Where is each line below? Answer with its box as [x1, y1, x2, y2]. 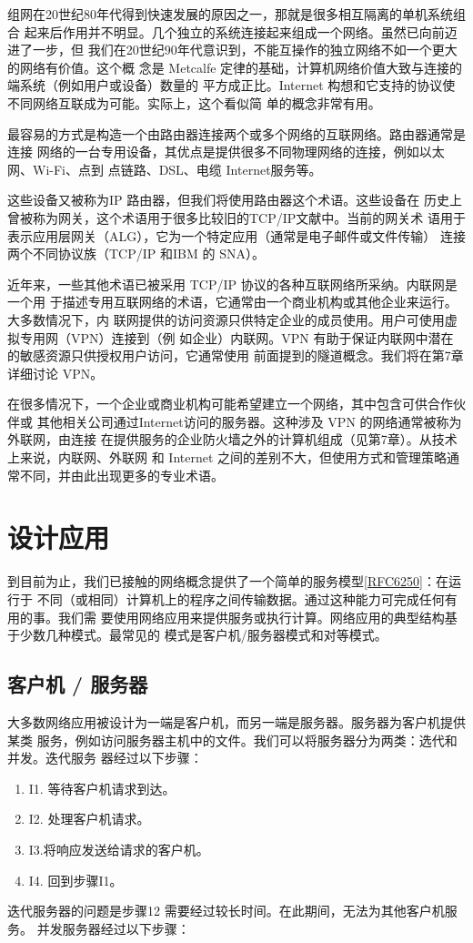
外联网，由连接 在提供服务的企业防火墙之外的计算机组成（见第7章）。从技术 [7, 430, 458, 449]
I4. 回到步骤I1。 [28, 870, 123, 889]
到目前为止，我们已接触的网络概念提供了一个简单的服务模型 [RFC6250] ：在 [7, 572, 448, 591]
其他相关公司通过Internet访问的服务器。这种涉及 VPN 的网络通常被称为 [36, 411, 462, 431]
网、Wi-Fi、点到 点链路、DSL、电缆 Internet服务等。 [7, 159, 322, 178]
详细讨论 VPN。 [7, 363, 104, 382]
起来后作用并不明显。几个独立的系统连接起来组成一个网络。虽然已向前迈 [24, 22, 458, 41]
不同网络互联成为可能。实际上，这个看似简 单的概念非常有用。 [7, 93, 381, 112]
